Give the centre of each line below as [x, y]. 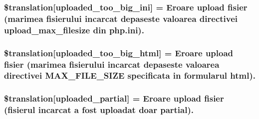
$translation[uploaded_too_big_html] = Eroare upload [119, 53]
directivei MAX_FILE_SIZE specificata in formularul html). [130, 75]
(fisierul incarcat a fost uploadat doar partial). [99, 110]
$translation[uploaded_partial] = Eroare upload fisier [114, 98]
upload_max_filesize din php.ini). [74, 30]
